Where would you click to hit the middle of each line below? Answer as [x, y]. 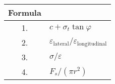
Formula [25, 12]
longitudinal [92, 44]
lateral [61, 44]
